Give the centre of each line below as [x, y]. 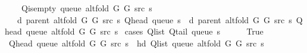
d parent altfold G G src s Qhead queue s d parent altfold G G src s [154, 19]
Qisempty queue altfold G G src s [87, 8]
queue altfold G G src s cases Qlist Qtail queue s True [145, 31]
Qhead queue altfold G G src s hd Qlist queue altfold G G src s [136, 43]
